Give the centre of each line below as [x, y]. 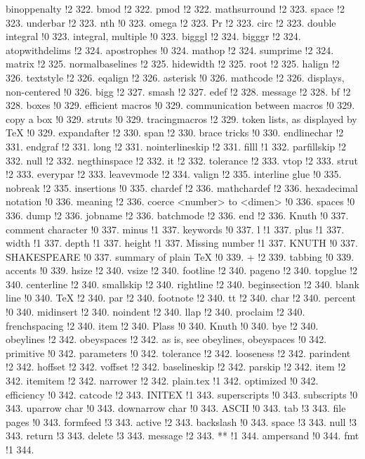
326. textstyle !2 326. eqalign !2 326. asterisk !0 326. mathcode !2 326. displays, [175, 77]
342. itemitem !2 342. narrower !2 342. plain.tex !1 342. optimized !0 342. [162, 381]
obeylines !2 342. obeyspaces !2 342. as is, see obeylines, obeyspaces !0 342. [166, 339]
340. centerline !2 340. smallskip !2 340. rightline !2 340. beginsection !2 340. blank [182, 284]
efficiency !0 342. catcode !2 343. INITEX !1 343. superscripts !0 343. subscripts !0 [182, 394]
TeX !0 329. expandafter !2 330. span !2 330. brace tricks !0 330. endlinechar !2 [175, 132]
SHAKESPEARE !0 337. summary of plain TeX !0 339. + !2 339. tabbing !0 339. [180, 256]
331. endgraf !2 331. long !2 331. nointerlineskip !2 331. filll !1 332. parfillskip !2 [176, 146]
